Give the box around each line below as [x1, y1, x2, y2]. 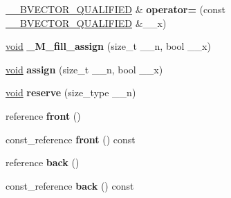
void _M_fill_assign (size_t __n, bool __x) [6, 39, 211, 53]
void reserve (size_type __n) [6, 85, 136, 100]
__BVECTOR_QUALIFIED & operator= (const [6, 2, 226, 16]
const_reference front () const [6, 132, 136, 146]
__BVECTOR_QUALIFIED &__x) [6, 15, 167, 30]
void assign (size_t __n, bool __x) [6, 62, 163, 76]
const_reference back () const [6, 178, 134, 192]
